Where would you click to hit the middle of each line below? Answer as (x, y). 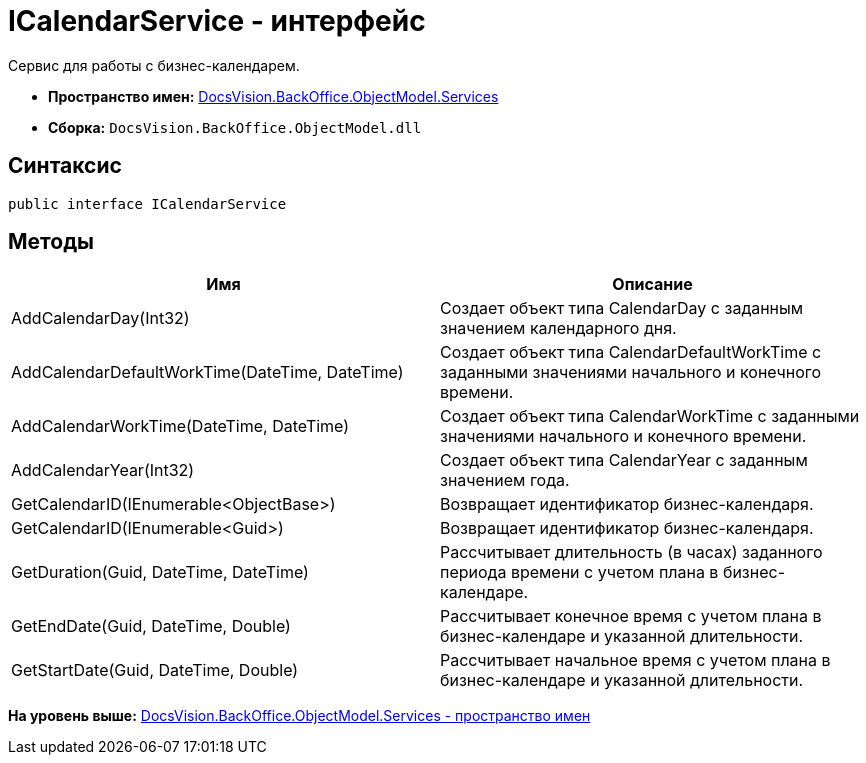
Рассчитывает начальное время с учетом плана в (635, 660)
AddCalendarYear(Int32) (103, 470)
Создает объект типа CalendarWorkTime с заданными (650, 416)
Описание (652, 284)
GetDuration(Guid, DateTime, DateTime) (160, 572)
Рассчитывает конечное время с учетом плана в (631, 616)
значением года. (505, 480)
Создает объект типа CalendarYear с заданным (624, 460)
